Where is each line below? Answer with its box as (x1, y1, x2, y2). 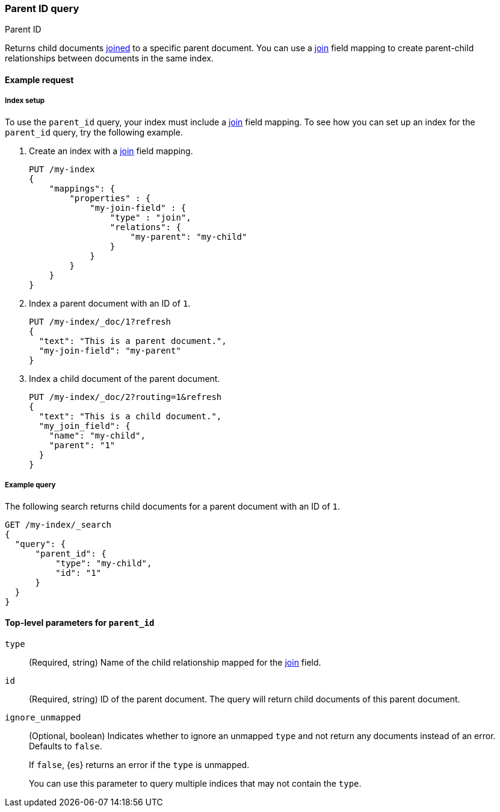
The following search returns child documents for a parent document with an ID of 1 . (5, 501, 341, 511)
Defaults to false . (29, 740, 102, 751)
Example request (5, 74, 74, 85)
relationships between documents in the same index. (5, 53, 214, 64)
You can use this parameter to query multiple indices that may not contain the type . (29, 778, 362, 789)
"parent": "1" (49, 440, 116, 450)
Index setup (5, 96, 45, 105)
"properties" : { (69, 193, 151, 203)
